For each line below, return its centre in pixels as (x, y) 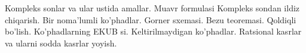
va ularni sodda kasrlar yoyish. (61, 43)
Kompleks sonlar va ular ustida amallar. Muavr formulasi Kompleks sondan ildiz (152, 8)
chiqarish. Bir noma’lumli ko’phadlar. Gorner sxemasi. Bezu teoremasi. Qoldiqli (151, 19)
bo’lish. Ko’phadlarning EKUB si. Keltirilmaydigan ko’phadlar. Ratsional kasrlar (153, 31)
